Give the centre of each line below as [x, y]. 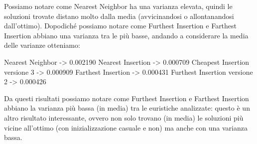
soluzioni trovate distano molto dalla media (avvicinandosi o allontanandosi [119, 16]
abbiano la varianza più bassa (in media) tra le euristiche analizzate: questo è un [127, 108]
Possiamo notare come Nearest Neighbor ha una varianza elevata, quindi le [118, 6]
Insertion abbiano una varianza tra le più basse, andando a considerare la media [126, 35]
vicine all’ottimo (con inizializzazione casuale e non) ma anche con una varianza [126, 127]
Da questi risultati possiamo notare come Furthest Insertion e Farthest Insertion [127, 98]
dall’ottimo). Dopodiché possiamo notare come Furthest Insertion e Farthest [121, 26]
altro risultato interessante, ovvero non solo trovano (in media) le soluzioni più [124, 117]
